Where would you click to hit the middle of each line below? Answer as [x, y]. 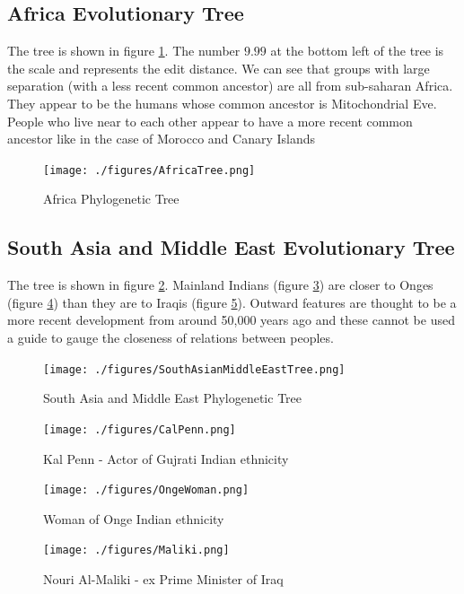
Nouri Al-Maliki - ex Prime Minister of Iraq [163, 579]
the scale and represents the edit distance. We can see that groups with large [219, 68]
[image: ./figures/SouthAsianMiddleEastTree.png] [194, 369]
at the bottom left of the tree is [357, 51]
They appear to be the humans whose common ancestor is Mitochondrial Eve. [222, 103]
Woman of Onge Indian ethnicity [134, 518]
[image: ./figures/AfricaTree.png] [149, 170]
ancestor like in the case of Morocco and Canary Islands [162, 139]
